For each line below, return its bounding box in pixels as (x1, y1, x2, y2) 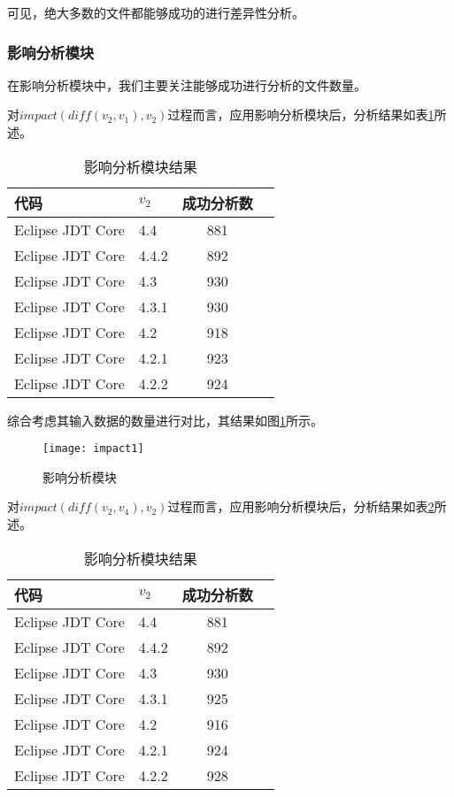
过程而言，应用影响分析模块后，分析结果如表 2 (167, 497, 435, 516)
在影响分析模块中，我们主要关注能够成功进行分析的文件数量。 (7, 75, 366, 94)
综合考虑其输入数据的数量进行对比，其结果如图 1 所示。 (7, 410, 323, 429)
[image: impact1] (42, 442, 144, 456)
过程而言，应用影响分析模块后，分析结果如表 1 (167, 105, 435, 124)
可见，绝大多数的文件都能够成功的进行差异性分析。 (7, 4, 304, 21)
